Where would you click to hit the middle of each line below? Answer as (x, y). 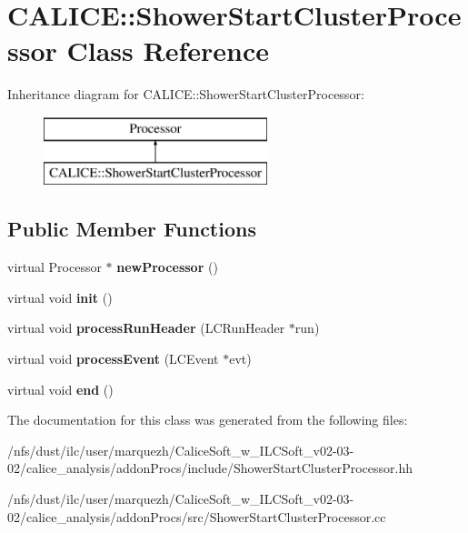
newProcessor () (167, 267)
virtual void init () (60, 297)
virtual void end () (60, 389)
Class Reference (168, 50)
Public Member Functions (132, 229)
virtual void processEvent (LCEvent (113, 359)
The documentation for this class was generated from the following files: (208, 420)
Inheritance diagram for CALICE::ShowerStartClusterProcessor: (186, 94)
